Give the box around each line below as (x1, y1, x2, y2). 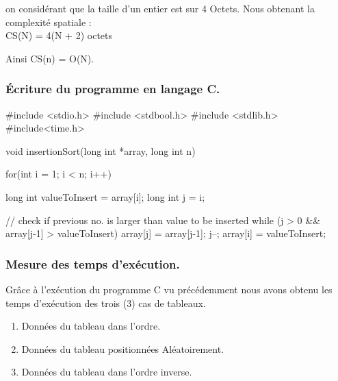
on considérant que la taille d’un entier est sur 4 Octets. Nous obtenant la (5, 1, 315, 15)
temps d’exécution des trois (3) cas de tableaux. (5, 295, 206, 310)
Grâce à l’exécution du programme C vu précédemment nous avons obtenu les (5, 282, 333, 296)
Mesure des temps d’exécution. (5, 255, 180, 272)
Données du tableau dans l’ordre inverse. (21, 365, 192, 379)
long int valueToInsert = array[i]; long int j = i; (5, 189, 205, 204)
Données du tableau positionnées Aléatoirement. (21, 341, 224, 356)
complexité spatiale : (5, 14, 92, 29)
